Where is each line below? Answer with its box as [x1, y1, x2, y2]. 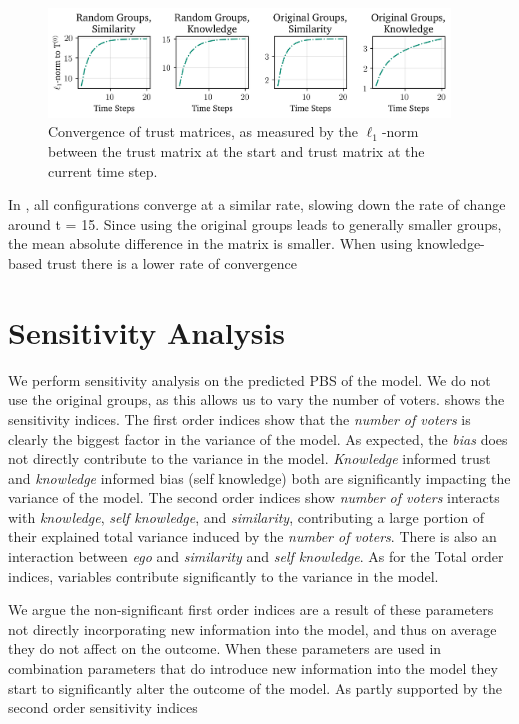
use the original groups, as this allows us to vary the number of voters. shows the [8, 389, 505, 410]
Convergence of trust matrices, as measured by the [48, 121, 358, 142]
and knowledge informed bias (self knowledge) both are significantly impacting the [8, 467, 511, 488]
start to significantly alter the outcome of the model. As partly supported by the [8, 677, 502, 698]
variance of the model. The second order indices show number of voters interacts [8, 487, 500, 508]
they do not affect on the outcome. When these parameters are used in [8, 638, 442, 659]
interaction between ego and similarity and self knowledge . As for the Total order [8, 546, 504, 567]
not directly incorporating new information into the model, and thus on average [8, 618, 497, 639]
